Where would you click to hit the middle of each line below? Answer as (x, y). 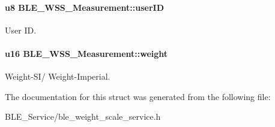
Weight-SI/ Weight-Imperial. (58, 76)
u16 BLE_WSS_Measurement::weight (86, 53)
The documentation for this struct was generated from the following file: (138, 96)
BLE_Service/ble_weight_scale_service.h (83, 117)
